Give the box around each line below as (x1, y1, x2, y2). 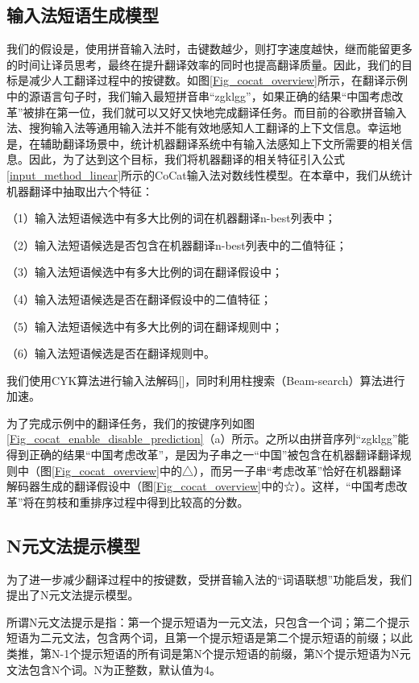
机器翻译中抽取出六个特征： (6, 182, 153, 199)
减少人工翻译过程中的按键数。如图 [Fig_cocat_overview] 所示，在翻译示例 (28, 72, 409, 89)
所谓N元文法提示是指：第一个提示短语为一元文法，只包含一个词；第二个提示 (6, 613, 410, 630)
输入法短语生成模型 (6, 2, 159, 27)
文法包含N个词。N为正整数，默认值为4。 (6, 660, 221, 677)
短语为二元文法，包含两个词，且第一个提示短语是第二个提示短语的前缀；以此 (6, 629, 413, 646)
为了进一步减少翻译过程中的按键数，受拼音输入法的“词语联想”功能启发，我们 (6, 570, 413, 587)
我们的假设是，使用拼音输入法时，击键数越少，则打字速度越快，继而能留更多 (6, 40, 413, 57)
